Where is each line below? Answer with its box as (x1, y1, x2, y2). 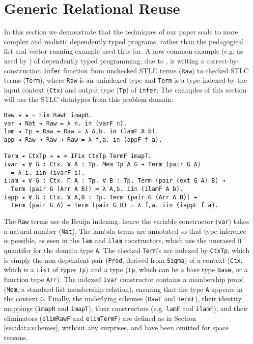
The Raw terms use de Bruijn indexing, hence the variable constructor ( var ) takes (4, 216, 249, 226)
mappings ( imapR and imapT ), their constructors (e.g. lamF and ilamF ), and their (4, 303, 248, 313)
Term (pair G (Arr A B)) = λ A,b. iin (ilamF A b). (11, 185, 184, 192)
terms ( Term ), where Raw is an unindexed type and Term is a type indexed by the (4, 75, 247, 85)
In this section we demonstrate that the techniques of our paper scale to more (4, 27, 238, 37)
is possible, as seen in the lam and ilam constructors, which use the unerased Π (4, 235, 241, 246)
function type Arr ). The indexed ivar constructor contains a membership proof (4, 274, 243, 284)
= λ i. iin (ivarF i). (11, 169, 85, 176)
